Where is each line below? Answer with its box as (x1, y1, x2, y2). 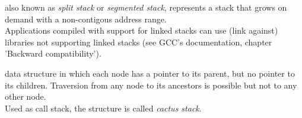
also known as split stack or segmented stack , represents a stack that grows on (5, 1, 287, 13)
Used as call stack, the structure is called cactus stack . (5, 101, 202, 114)
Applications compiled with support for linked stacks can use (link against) (5, 24, 278, 37)
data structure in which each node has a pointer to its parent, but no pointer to (5, 67, 295, 79)
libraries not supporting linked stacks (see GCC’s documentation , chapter (5, 35, 272, 48)
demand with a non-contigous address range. (5, 12, 167, 25)
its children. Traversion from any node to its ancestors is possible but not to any (5, 78, 297, 91)
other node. (5, 90, 46, 103)
